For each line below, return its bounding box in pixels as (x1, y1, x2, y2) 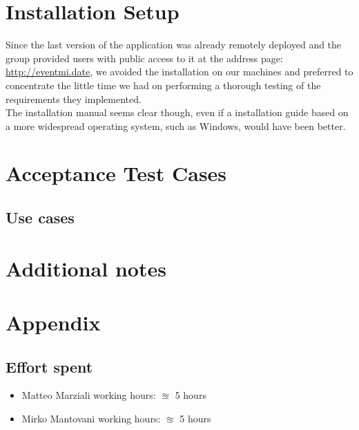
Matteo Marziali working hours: (21, 388, 156, 402)
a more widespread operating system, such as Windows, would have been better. (6, 118, 346, 133)
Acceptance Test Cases (6, 159, 227, 187)
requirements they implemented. (6, 91, 142, 106)
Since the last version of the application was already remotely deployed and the (6, 37, 342, 52)
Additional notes (6, 254, 166, 282)
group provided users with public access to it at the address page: (6, 50, 283, 65)
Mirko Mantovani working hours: (21, 411, 161, 425)
